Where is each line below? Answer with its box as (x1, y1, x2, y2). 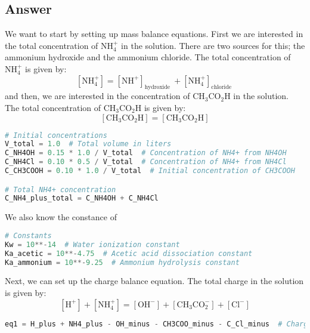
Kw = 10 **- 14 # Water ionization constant (5, 240, 180, 249)
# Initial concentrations (5, 131, 107, 140)
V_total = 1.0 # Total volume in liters (5, 140, 172, 149)
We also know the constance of (5, 211, 117, 223)
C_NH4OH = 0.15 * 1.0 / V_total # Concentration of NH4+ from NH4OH (5, 149, 287, 158)
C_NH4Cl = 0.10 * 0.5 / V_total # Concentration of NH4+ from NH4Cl (5, 158, 287, 166)
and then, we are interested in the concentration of (5, 90, 190, 102)
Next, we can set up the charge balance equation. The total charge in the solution (5, 275, 304, 287)
